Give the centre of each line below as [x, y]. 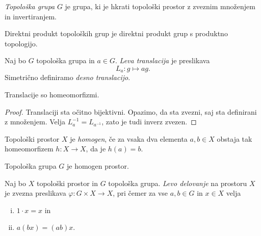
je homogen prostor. [98, 165]
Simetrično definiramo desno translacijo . [68, 77]
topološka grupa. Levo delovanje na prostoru [178, 183]
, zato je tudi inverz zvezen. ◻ [149, 122]
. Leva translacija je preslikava [163, 60]
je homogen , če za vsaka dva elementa [129, 138]
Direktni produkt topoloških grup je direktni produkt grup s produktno [116, 33]
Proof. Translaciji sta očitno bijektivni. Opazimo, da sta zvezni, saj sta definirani [131, 111]
